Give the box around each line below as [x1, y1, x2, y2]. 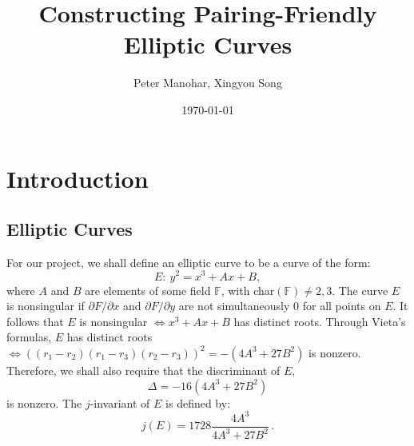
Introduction [6, 161, 149, 194]
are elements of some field [85, 281, 211, 298]
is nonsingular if [6, 297, 85, 314]
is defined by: [165, 394, 231, 411]
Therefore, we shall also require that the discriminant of [6, 361, 281, 378]
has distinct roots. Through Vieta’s [233, 313, 406, 329]
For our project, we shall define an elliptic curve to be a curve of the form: [6, 253, 371, 270]
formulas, [6, 329, 52, 345]
